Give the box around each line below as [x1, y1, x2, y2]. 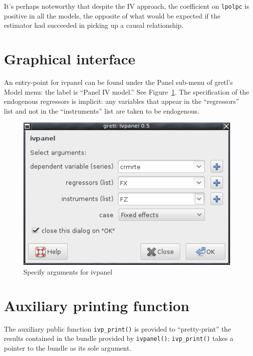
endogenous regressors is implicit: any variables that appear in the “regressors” [4, 96, 239, 106]
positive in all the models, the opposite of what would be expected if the [4, 10, 220, 20]
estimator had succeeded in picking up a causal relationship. [4, 20, 184, 30]
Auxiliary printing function [4, 295, 190, 315]
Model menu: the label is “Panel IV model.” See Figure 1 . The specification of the [4, 86, 250, 97]
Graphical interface [4, 49, 136, 69]
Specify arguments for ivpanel [23, 267, 113, 277]
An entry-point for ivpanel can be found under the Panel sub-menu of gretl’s [4, 77, 233, 87]
